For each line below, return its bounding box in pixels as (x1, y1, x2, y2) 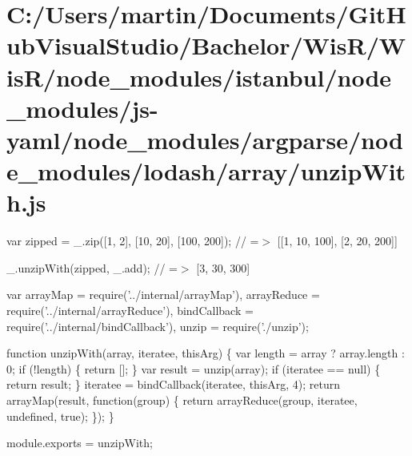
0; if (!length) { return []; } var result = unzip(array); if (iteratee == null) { (6, 360, 381, 377)
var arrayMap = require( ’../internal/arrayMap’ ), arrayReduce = (6, 286, 320, 303)
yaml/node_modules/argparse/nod (6, 123, 403, 155)
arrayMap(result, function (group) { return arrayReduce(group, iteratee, (6, 392, 358, 408)
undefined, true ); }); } (6, 407, 114, 424)
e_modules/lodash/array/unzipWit (6, 155, 406, 188)
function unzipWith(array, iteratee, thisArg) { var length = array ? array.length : (6, 345, 405, 361)
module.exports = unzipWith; (6, 434, 153, 451)
